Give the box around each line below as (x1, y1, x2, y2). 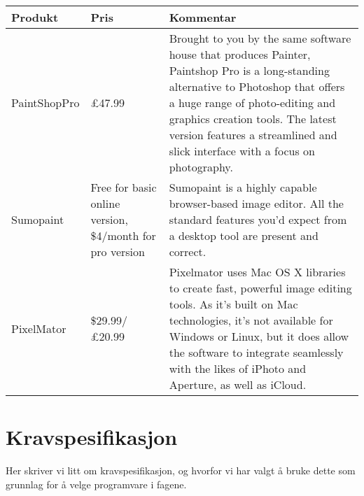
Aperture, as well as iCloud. (169, 376, 307, 392)
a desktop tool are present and (169, 227, 318, 243)
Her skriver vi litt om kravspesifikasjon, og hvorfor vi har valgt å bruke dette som (6, 463, 356, 478)
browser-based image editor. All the (169, 195, 344, 211)
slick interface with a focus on (169, 143, 315, 159)
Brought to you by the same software (169, 30, 351, 46)
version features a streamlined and (169, 127, 337, 143)
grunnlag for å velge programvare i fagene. (6, 476, 187, 491)
